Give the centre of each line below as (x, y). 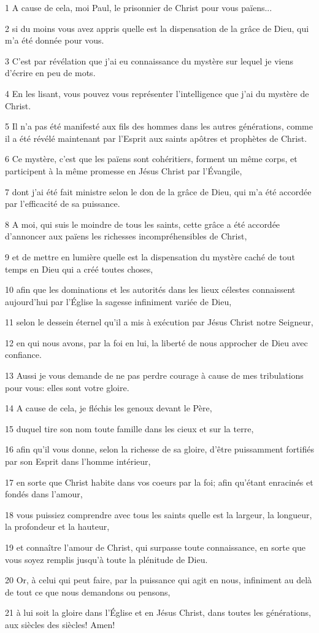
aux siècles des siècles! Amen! (60, 624)
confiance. (23, 355)
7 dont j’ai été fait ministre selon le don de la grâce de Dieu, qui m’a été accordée (158, 191)
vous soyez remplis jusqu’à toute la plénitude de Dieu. (106, 559)
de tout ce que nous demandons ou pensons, (88, 592)
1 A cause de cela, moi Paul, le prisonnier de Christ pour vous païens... (139, 7)
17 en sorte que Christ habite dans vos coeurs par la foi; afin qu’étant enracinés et (159, 482)
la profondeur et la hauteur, (57, 526)
